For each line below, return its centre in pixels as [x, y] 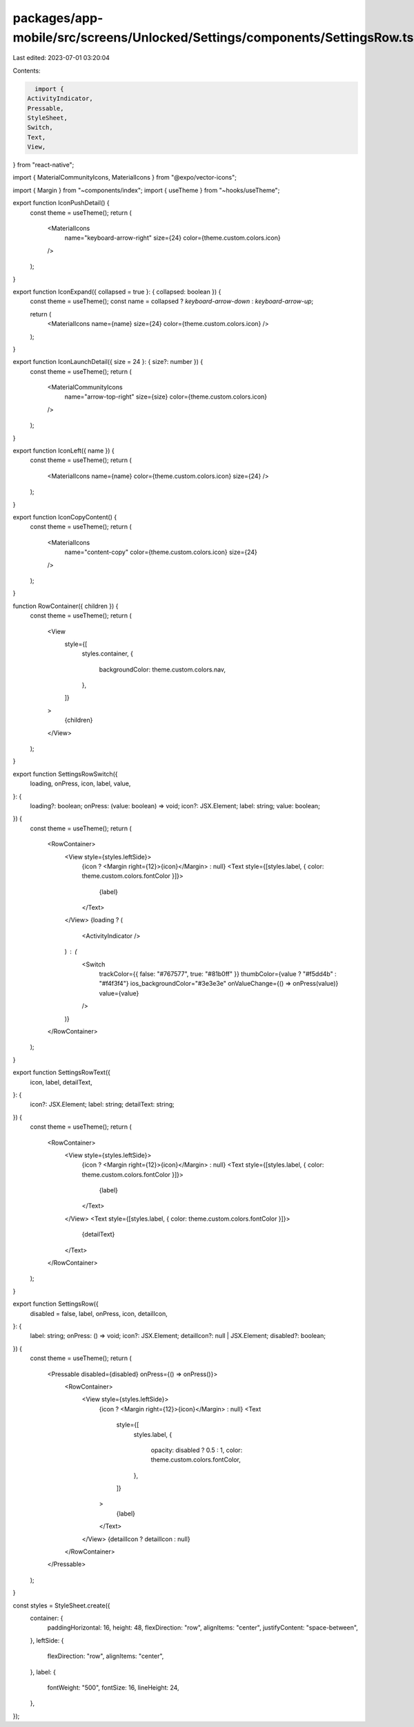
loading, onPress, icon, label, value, [80, 783]
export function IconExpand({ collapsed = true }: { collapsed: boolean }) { [117, 292]
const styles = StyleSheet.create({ [61, 1605]
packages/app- [58, 18]
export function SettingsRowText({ [61, 1072]
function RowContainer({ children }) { [66, 606]
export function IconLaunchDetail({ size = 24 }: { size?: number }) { [108, 362]
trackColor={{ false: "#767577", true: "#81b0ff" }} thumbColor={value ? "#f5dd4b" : [218, 974]
